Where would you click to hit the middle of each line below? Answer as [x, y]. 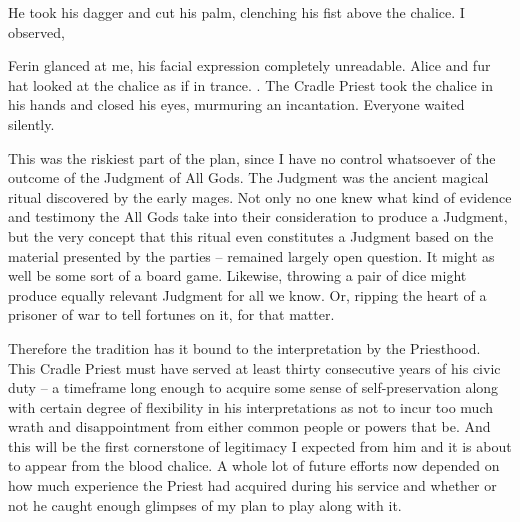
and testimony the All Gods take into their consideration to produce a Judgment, [258, 216]
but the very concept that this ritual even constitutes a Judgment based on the [251, 235]
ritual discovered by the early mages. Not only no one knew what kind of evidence [260, 196]
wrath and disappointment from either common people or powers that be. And [249, 426]
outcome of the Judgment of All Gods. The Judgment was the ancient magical [248, 177]
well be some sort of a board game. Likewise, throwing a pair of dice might [237, 275]
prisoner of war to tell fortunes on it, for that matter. [171, 314]
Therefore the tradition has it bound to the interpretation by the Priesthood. [244, 347]
